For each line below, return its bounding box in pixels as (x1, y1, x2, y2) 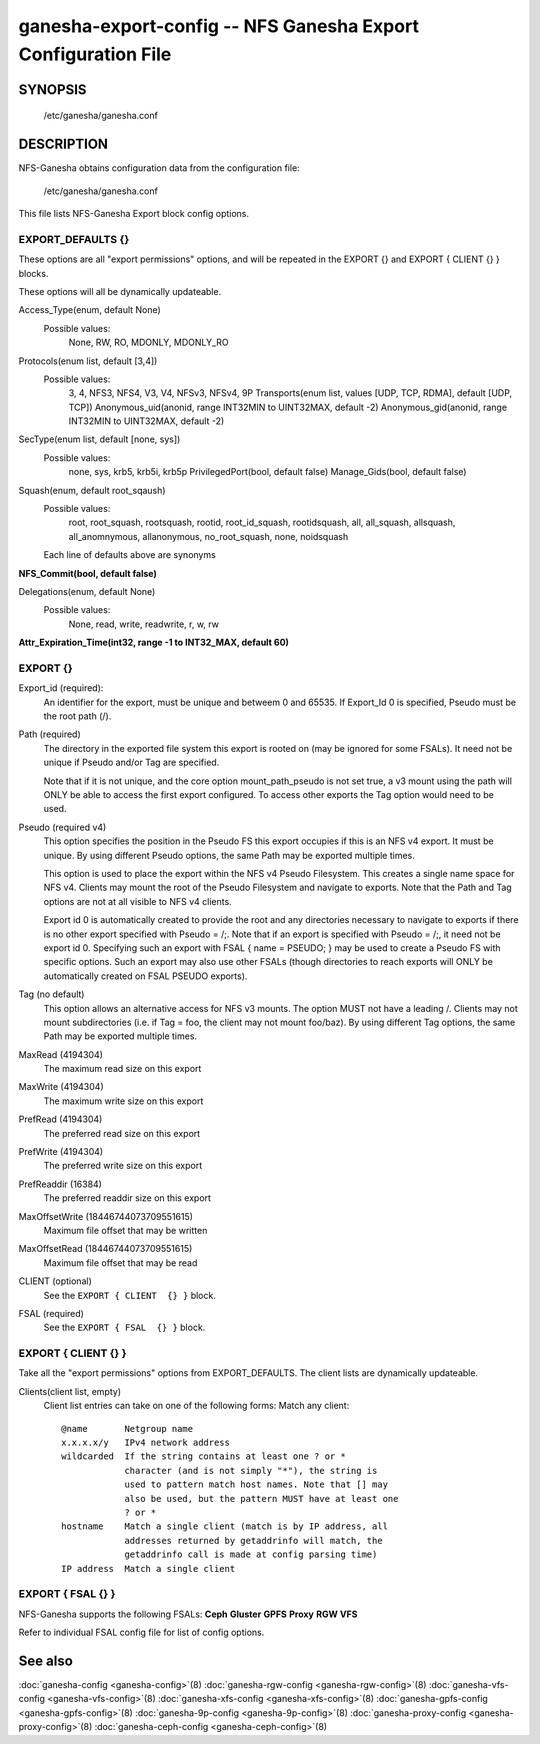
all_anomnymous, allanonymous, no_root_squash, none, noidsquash (68, 530, 349, 542)
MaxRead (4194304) (18, 1048, 104, 1060)
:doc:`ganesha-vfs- (428, 1678, 509, 1690)
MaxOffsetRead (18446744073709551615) (18, 1243, 193, 1255)
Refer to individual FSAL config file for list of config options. (18, 1626, 265, 1639)
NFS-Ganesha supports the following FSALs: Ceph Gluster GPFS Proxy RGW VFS (18, 1608, 358, 1620)
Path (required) (18, 728, 82, 740)
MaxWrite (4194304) (18, 1081, 104, 1093)
